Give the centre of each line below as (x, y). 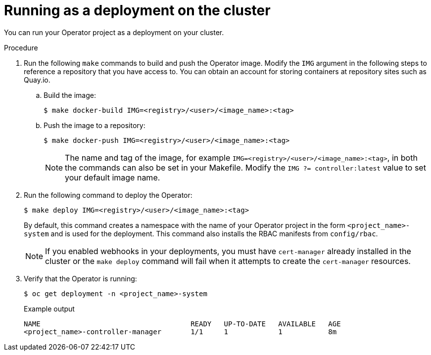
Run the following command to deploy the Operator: (108, 195)
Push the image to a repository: (95, 125)
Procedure (21, 47)
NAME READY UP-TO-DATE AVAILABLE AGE (182, 324)
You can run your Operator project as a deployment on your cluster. (114, 32)
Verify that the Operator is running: (80, 278)
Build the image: (70, 95)
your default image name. (113, 177)
